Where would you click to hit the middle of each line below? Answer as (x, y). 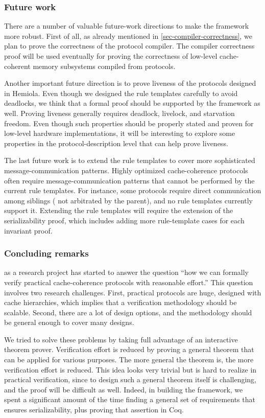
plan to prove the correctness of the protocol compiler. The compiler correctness (129, 46)
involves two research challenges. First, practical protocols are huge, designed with (133, 292)
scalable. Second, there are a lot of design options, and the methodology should (128, 312)
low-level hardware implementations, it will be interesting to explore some (120, 133)
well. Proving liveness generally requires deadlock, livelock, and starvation (119, 113)
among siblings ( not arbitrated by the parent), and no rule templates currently (129, 200)
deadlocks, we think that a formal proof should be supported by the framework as (132, 103)
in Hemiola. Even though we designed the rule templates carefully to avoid (121, 93)
